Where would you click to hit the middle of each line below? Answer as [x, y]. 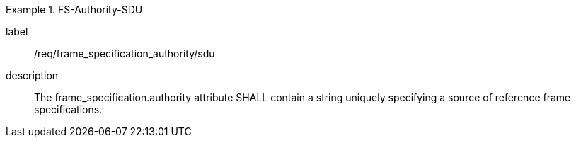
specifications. [68, 109]
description [32, 75]
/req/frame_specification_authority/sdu [125, 53]
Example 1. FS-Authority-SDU [74, 10]
